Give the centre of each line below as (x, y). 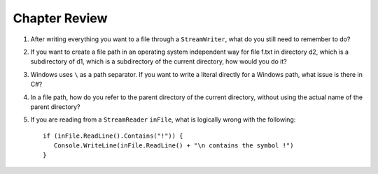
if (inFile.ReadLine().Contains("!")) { (113, 136)
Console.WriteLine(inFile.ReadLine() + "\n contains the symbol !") (174, 146)
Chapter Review (60, 18)
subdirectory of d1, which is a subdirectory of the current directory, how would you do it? (159, 61)
